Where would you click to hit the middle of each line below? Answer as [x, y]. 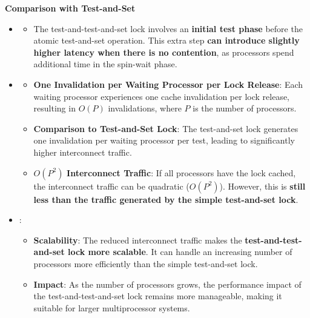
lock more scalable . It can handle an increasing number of [180, 252]
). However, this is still [262, 186]
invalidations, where [145, 108]
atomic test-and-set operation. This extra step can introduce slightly [167, 40]
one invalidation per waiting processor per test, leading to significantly [164, 140]
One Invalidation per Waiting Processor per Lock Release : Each [168, 84]
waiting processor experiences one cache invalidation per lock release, [161, 96]
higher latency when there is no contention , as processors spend [164, 52]
